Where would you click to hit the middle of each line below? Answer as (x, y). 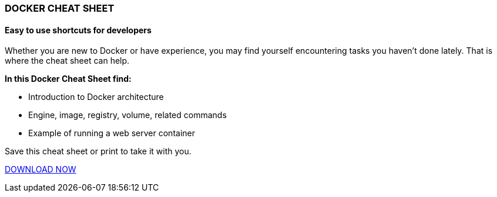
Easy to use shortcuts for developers (78, 30)
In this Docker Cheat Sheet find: (68, 79)
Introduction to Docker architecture (96, 97)
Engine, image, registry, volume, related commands (127, 115)
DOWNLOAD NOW (41, 170)
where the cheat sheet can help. (67, 61)
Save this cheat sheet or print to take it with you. (98, 151)
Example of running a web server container (112, 133)
